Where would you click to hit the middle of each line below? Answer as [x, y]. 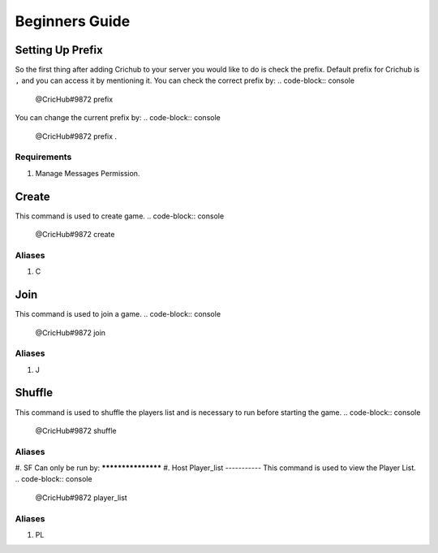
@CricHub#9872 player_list [81, 497]
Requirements [43, 157]
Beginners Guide [73, 21]
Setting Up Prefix [59, 50]
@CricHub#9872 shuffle [76, 430]
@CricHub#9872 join [70, 332]
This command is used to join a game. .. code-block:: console [118, 314]
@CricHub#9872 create [75, 235]
